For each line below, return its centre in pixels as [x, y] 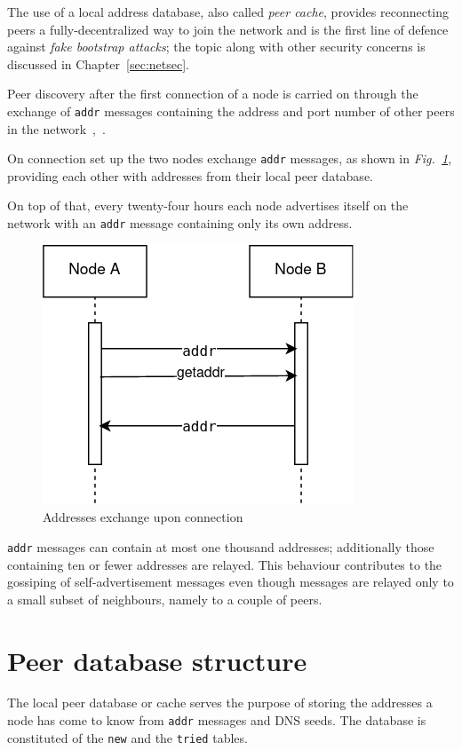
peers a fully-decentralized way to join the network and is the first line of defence [228, 29]
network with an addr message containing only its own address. [180, 223]
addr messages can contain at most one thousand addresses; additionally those [221, 546]
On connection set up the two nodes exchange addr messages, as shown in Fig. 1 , [230, 158]
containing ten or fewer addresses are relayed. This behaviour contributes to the [225, 564]
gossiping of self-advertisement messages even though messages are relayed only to [231, 582]
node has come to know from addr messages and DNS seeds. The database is [217, 720]
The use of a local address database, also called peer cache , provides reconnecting [228, 12]
